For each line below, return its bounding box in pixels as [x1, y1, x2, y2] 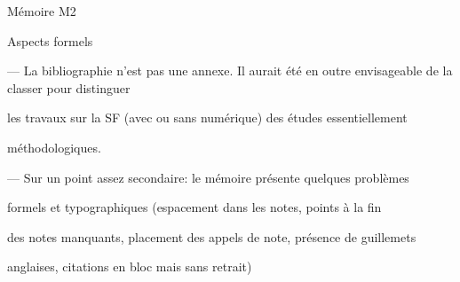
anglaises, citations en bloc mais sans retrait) [7, 257, 252, 276]
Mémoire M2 [7, 2, 76, 20]
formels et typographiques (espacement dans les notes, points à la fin [7, 198, 382, 216]
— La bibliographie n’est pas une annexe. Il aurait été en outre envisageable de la [7, 61, 453, 80]
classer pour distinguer [7, 78, 131, 97]
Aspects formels [7, 31, 93, 50]
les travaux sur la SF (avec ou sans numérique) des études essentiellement [7, 108, 408, 127]
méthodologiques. [7, 137, 101, 156]
